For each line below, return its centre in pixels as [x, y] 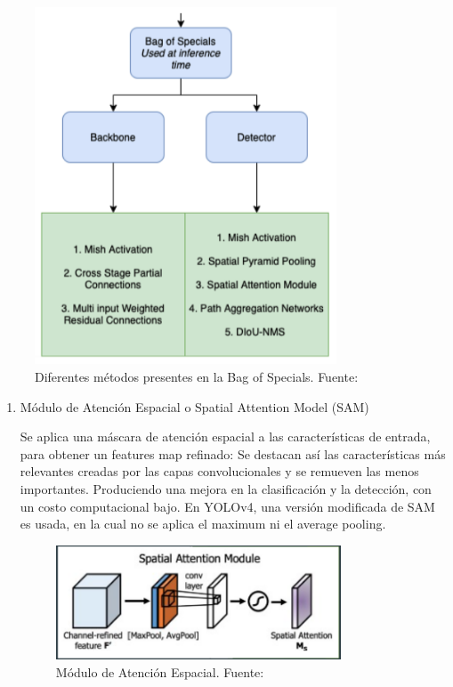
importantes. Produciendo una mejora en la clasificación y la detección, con [226, 489]
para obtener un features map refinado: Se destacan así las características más [233, 453]
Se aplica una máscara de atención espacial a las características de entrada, [225, 436]
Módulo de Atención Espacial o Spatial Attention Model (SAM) [194, 406]
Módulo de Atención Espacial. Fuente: [160, 671]
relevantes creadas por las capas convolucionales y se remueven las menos [219, 471]
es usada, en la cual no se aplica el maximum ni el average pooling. [203, 524]
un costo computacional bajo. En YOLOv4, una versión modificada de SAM [227, 506]
